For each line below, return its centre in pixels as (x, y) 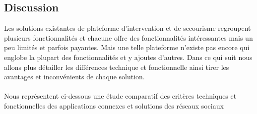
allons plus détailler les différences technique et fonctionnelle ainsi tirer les (117, 67)
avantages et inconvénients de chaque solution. (74, 77)
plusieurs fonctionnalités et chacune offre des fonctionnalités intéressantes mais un (128, 37)
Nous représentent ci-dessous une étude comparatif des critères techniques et (120, 96)
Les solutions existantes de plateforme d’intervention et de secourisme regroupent (128, 28)
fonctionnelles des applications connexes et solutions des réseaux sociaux (114, 105)
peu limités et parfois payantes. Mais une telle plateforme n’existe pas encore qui (127, 47)
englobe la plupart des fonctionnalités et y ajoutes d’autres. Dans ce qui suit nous (128, 57)
